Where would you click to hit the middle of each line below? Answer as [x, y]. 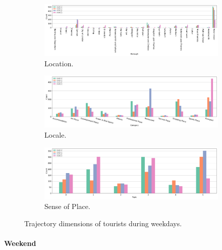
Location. [59, 63]
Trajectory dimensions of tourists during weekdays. [103, 223]
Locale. [55, 135]
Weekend [20, 243]
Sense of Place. [67, 206]
